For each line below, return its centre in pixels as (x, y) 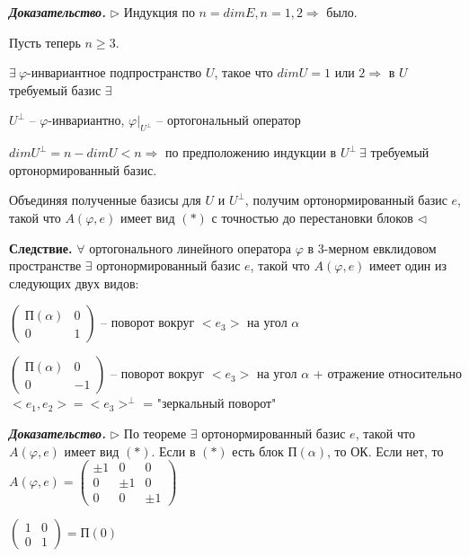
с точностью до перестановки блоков (312, 217)
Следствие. (41, 248)
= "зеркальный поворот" (210, 403)
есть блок (258, 451)
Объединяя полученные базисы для (105, 200)
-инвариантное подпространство (115, 72)
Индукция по (159, 12)
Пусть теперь (45, 42)
